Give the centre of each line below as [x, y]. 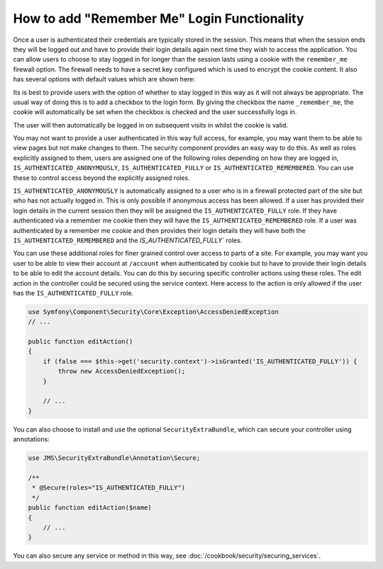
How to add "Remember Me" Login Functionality [159, 18]
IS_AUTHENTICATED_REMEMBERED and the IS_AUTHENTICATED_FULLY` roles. [128, 240]
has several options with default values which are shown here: [104, 79]
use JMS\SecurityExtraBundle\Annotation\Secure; [114, 458]
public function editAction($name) [90, 508]
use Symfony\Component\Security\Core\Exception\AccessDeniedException [154, 311]
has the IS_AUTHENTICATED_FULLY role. [73, 293]
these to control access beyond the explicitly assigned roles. [102, 178]
